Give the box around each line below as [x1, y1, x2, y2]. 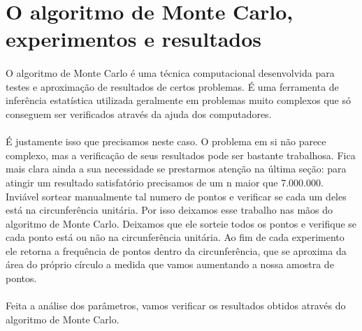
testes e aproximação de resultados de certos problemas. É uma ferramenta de [6, 79, 339, 94]
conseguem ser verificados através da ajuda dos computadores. [6, 106, 272, 121]
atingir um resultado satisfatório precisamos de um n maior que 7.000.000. [6, 175, 324, 189]
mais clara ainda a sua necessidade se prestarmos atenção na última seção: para [6, 161, 347, 176]
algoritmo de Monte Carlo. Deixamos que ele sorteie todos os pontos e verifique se [6, 216, 357, 230]
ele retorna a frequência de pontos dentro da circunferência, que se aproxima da [6, 243, 347, 258]
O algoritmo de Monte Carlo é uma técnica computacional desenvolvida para [6, 66, 335, 80]
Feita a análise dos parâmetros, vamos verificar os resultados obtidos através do [6, 298, 346, 313]
